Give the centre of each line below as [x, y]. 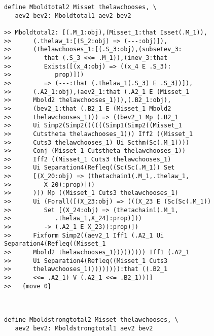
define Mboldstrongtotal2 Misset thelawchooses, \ [91, 320]
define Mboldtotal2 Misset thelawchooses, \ [80, 7]
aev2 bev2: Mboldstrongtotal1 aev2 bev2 [84, 328]
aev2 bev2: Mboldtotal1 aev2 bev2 [73, 15]
